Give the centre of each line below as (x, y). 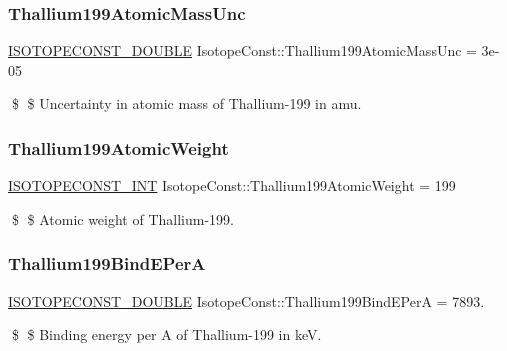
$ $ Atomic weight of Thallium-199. (122, 218)
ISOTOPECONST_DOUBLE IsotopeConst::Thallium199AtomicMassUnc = (242, 50)
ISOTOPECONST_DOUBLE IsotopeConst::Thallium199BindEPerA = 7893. (246, 300)
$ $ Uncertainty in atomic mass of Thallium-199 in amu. (186, 103)
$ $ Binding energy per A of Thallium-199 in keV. (166, 334)
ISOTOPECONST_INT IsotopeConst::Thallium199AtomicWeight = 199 (232, 185)
